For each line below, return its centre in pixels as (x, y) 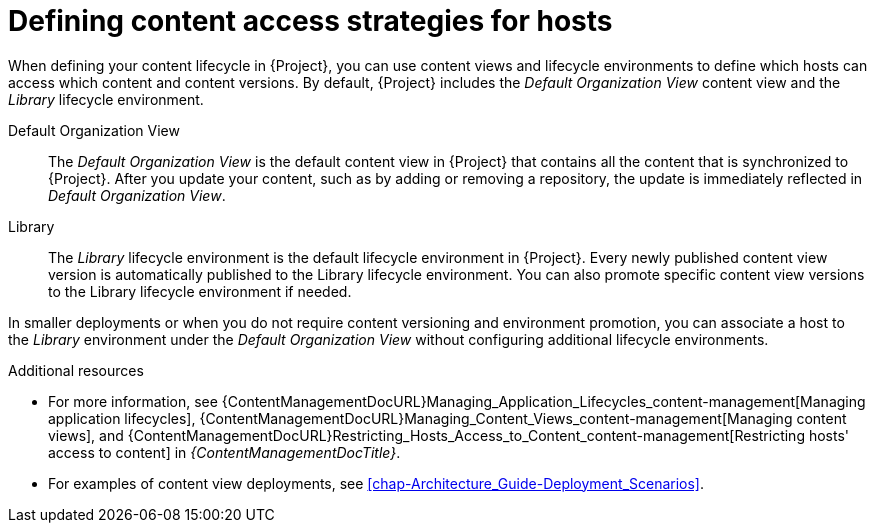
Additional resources (76, 370)
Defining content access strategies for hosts (310, 21)
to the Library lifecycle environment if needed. (200, 291)
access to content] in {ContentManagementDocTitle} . (224, 452)
